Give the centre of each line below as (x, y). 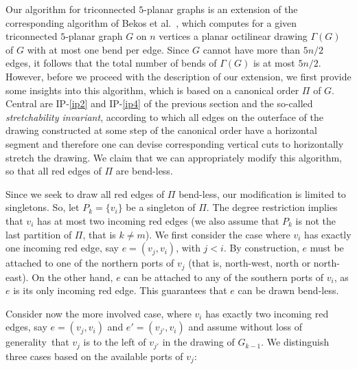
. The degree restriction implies (272, 207)
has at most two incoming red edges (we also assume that (158, 220)
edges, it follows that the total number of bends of (111, 63)
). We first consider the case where (218, 234)
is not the (315, 220)
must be (327, 248)
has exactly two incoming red (267, 313)
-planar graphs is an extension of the (221, 9)
